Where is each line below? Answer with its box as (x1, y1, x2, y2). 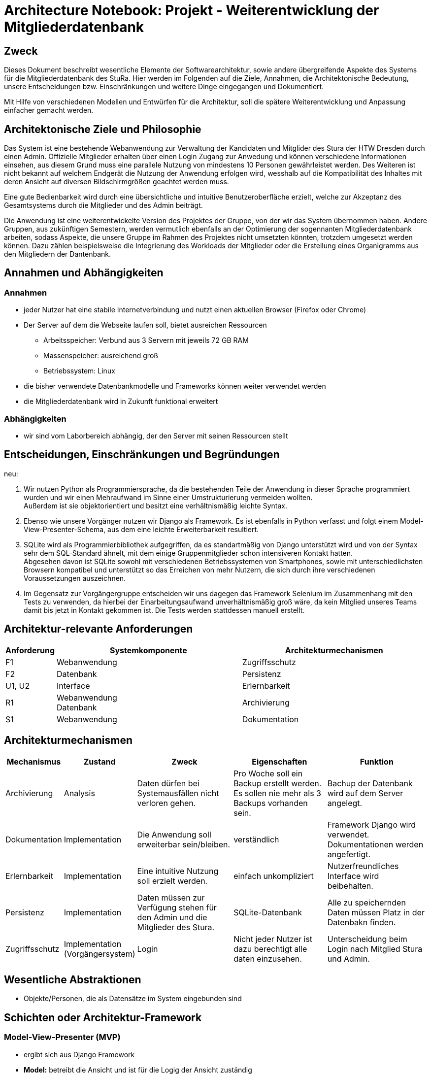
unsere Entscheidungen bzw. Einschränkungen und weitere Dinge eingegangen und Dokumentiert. (4, 82, 324, 91)
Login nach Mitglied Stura (327, 943, 423, 954)
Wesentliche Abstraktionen (4, 973, 141, 986)
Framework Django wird (327, 819, 416, 830)
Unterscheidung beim (327, 934, 407, 944)
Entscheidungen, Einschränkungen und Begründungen (4, 448, 280, 461)
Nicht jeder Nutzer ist (233, 934, 313, 944)
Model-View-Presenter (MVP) (4, 1032, 121, 1042)
